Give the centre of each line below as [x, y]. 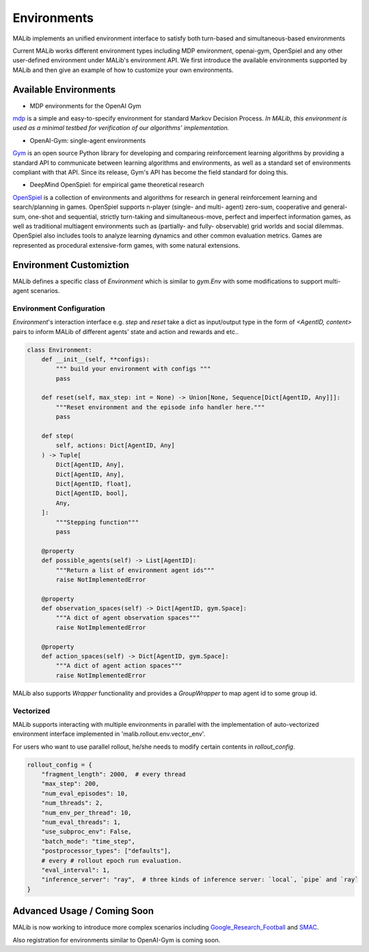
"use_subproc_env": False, [87, 832]
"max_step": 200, [70, 784]
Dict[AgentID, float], [94, 484]
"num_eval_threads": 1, [81, 822]
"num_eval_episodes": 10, [85, 793]
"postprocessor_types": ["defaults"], [106, 851]
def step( [58, 436]
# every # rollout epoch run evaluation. [112, 860]
